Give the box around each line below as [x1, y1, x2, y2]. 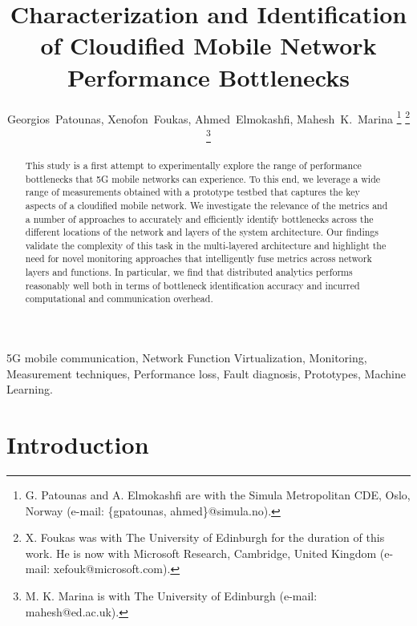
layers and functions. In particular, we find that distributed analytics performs [25, 265, 353, 279]
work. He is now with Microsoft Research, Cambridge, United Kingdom [25, 544, 377, 561]
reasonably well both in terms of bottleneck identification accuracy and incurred [25, 278, 360, 292]
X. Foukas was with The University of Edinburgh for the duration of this [25, 529, 385, 546]
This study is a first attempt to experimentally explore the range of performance [25, 158, 362, 172]
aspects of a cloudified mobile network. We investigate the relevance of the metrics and [25, 198, 388, 212]
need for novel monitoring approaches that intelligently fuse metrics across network [25, 252, 372, 265]
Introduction [6, 428, 149, 461]
